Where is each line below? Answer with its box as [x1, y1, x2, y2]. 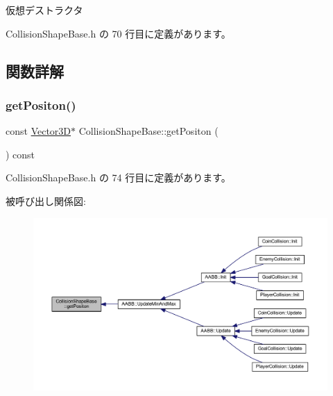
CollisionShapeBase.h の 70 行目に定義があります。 [6, 26, 231, 40]
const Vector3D [6, 124, 71, 138]
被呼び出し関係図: [6, 193, 86, 208]
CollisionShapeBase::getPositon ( [78, 124, 219, 138]
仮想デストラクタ [6, 3, 83, 17]
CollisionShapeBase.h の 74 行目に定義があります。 [6, 170, 231, 185]
